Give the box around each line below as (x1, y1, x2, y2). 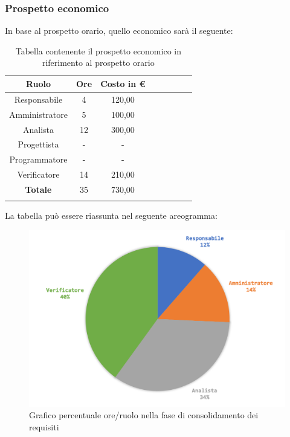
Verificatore (17, 168, 60, 181)
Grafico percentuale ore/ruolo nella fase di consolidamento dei (29, 409, 259, 421)
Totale (25, 183, 52, 195)
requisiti (29, 420, 59, 433)
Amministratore (9, 108, 68, 120)
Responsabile (14, 92, 63, 105)
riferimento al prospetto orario (42, 56, 155, 69)
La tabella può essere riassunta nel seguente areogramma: (5, 209, 217, 222)
